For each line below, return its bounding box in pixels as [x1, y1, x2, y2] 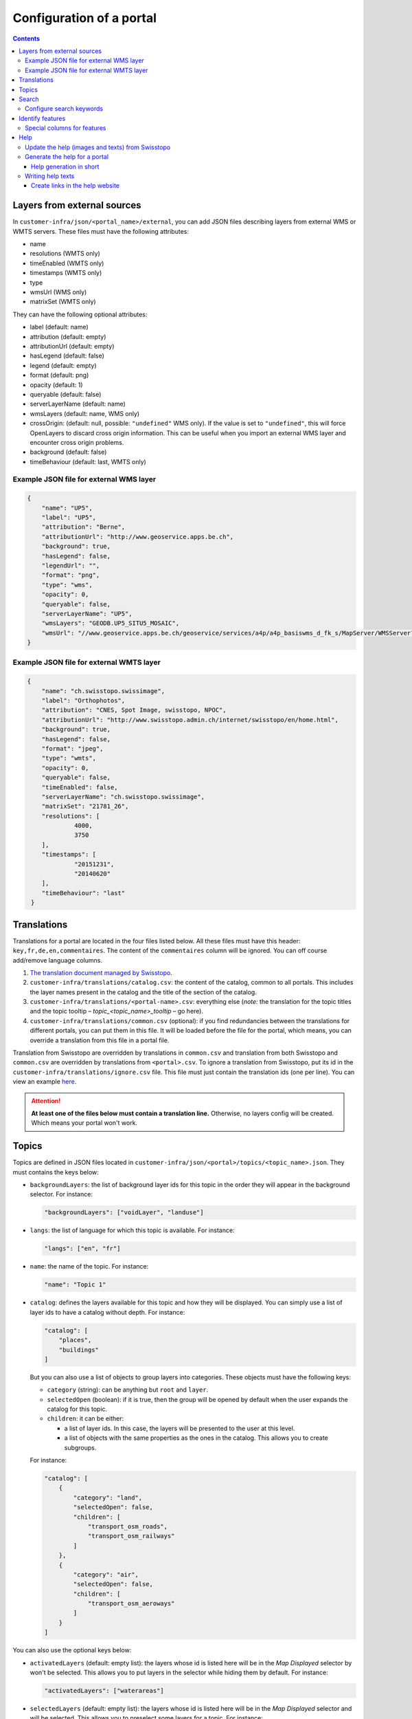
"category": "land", [73, 1493, 143, 1502]
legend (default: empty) [30, 361, 97, 369]
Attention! [31, 1097, 61, 1105]
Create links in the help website [31, 182, 120, 190]
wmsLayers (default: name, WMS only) [30, 409, 140, 417]
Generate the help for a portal [25, 153, 109, 161]
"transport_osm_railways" [87, 1532, 175, 1540]
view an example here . [12, 1077, 77, 1086]
